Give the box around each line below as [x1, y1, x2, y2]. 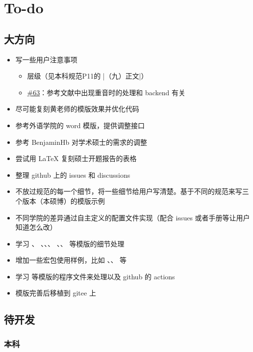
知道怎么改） [15, 222, 57, 232]
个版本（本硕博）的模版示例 [15, 195, 105, 206]
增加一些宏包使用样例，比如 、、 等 [15, 255, 127, 265]
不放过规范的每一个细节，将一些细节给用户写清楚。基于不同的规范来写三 [15, 186, 249, 196]
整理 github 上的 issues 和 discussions [15, 169, 130, 180]
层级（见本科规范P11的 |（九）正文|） [27, 71, 148, 81]
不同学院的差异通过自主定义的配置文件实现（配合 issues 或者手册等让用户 [15, 212, 250, 222]
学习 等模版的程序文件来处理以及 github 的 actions [15, 271, 175, 281]
